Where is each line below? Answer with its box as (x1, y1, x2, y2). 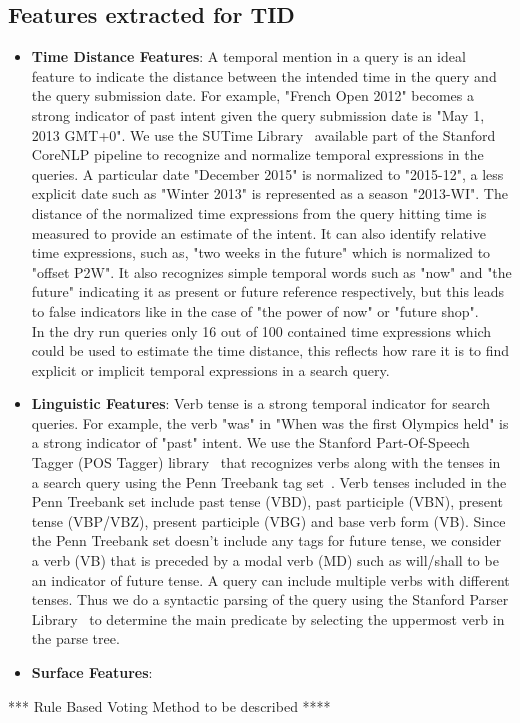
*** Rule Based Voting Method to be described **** (8, 695, 331, 716)
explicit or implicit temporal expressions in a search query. (31, 359, 390, 380)
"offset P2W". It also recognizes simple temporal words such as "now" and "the (31, 261, 512, 282)
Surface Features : (31, 662, 153, 683)
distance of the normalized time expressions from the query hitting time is (31, 202, 487, 223)
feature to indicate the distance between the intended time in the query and (31, 65, 497, 86)
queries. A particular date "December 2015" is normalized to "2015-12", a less (31, 163, 504, 184)
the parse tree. (31, 628, 120, 649)
